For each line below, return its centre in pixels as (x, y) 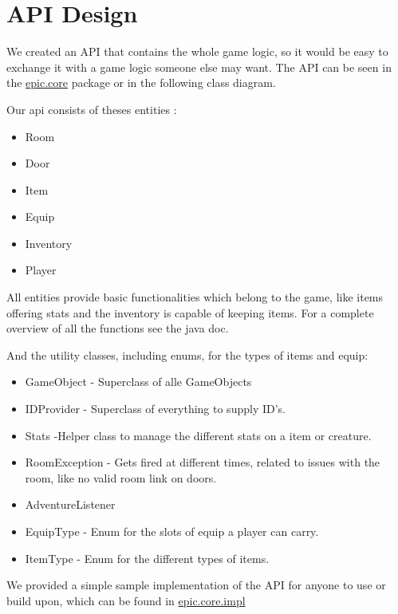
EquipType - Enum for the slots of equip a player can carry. (172, 531)
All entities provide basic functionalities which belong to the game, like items (195, 297)
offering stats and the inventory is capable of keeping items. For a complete (190, 312)
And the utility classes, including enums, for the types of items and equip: (187, 354)
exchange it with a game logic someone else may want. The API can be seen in (199, 67)
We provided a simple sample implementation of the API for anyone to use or (196, 585)
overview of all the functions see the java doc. (118, 328)
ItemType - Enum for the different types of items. (147, 558)
